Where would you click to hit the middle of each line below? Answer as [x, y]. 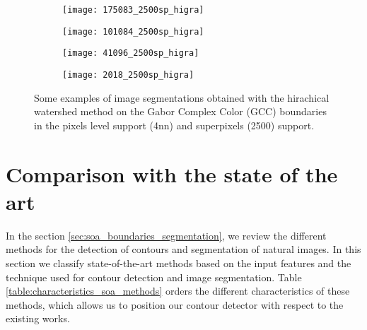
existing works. [38, 318]
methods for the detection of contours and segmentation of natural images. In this [183, 249]
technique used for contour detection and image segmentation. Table [154, 277]
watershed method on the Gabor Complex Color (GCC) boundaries [180, 111]
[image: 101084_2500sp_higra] [133, 31]
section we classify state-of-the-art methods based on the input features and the [179, 263]
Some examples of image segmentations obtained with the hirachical [182, 97]
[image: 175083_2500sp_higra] [133, 10]
